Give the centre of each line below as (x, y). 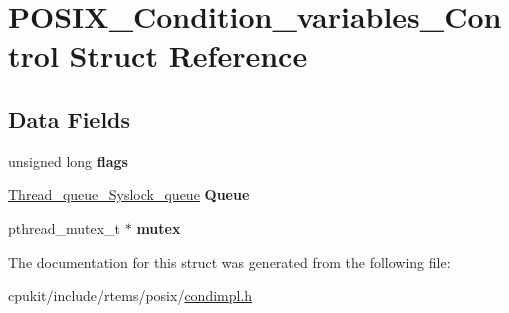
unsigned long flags (68, 160)
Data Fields (69, 118)
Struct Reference (188, 55)
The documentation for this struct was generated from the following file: (229, 261)
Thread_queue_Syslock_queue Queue (129, 194)
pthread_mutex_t (64, 227)
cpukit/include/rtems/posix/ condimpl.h (130, 295)
